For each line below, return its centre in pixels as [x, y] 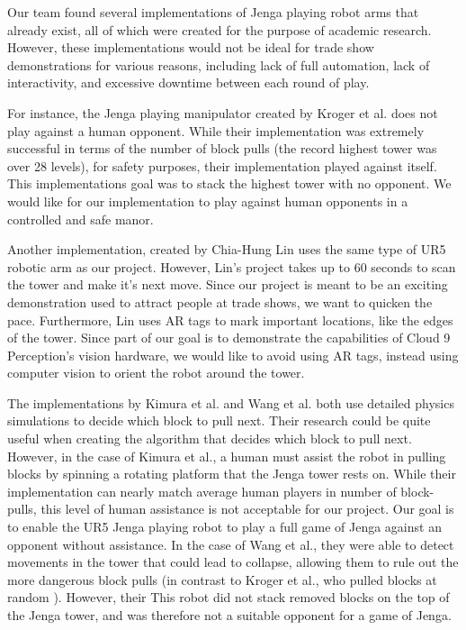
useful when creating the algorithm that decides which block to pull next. [210, 438]
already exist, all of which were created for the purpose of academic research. [220, 29]
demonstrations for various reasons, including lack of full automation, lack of [219, 64]
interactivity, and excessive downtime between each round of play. [188, 82]
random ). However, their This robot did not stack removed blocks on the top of [229, 597]
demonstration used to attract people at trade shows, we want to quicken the [220, 301]
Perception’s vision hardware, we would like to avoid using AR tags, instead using [233, 355]
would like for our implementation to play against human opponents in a [208, 201]
